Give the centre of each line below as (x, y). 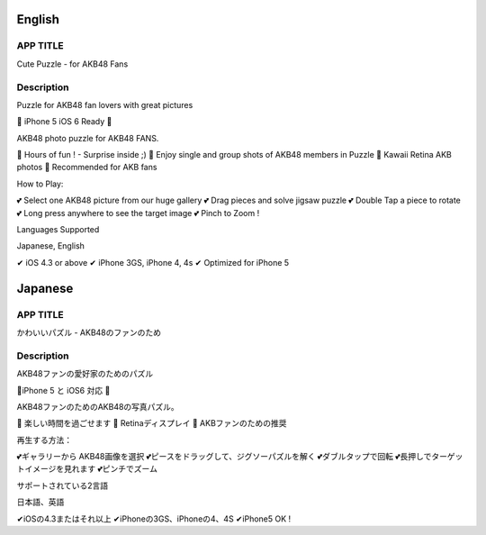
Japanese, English (51, 246)
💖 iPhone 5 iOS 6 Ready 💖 (64, 122)
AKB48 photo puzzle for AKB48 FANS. (88, 138)
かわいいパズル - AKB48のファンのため (89, 332)
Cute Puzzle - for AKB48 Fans (72, 64)
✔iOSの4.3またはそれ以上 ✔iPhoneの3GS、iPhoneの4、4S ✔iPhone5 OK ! (154, 519)
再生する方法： (44, 440)
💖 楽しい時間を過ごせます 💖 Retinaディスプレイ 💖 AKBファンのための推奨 (152, 423)
